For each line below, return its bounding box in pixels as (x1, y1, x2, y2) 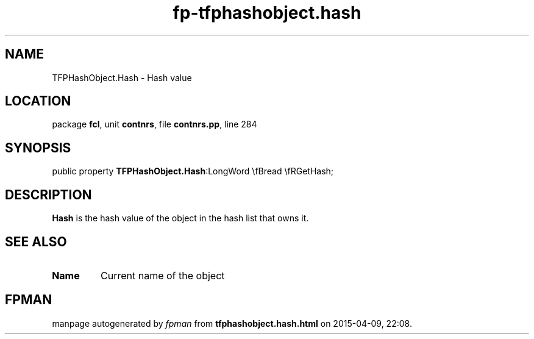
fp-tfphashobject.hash (173, 2, 361, 23)
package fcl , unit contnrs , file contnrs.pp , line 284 (52, 119, 257, 130)
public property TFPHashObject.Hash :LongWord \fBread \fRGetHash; (52, 166, 334, 177)
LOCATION (5, 93, 71, 109)
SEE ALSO (5, 234, 67, 249)
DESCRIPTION (5, 187, 92, 202)
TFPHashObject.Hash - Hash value (52, 72, 192, 83)
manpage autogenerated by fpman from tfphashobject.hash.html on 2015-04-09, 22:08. (52, 318, 412, 329)
